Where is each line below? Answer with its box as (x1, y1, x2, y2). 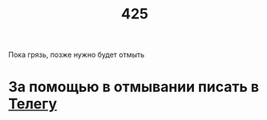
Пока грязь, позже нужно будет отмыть (8, 50, 145, 60)
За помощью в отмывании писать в (8, 78, 259, 96)
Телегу (8, 95, 58, 113)
